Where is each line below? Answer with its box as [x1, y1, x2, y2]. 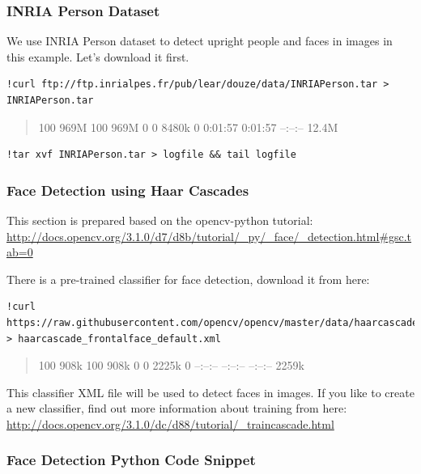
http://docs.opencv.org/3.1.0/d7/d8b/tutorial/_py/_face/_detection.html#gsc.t [6, 227, 412, 244]
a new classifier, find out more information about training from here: [6, 400, 347, 417]
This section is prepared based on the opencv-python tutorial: [6, 212, 313, 228]
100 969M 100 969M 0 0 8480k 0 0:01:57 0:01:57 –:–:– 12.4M [38, 118, 338, 135]
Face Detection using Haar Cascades [6, 180, 249, 200]
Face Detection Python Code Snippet [6, 450, 256, 470]
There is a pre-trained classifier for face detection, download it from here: [6, 270, 370, 287]
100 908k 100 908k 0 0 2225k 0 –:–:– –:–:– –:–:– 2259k [38, 357, 304, 374]
